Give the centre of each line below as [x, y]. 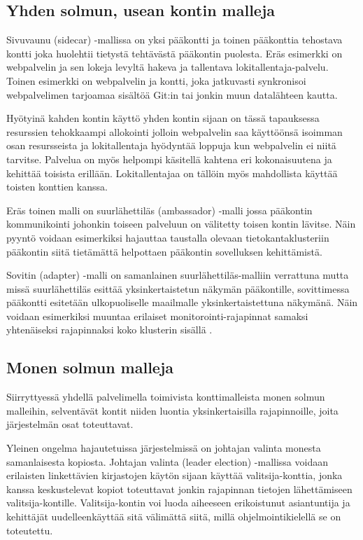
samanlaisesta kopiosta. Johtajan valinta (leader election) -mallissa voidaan [167, 461]
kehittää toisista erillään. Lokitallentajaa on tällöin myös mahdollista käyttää [172, 173]
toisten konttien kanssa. [57, 187]
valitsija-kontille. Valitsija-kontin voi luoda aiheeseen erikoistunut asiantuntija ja [178, 503]
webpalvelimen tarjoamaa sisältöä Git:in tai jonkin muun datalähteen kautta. [172, 94]
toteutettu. [30, 530]
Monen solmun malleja [90, 367]
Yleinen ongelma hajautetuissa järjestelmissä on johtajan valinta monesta [164, 448]
